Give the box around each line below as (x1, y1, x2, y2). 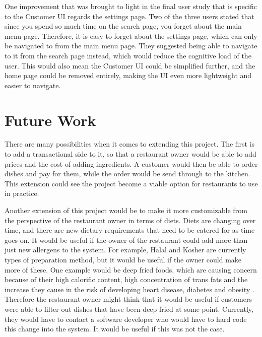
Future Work (5, 109, 96, 130)
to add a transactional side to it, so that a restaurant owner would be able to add (5, 149, 256, 159)
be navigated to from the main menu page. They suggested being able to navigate (5, 40, 257, 51)
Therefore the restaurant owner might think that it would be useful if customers (5, 294, 252, 304)
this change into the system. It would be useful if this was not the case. (5, 323, 225, 334)
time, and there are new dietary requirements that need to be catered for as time (5, 225, 255, 235)
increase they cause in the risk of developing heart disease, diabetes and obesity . (5, 284, 254, 294)
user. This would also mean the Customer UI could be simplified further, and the (5, 60, 255, 71)
